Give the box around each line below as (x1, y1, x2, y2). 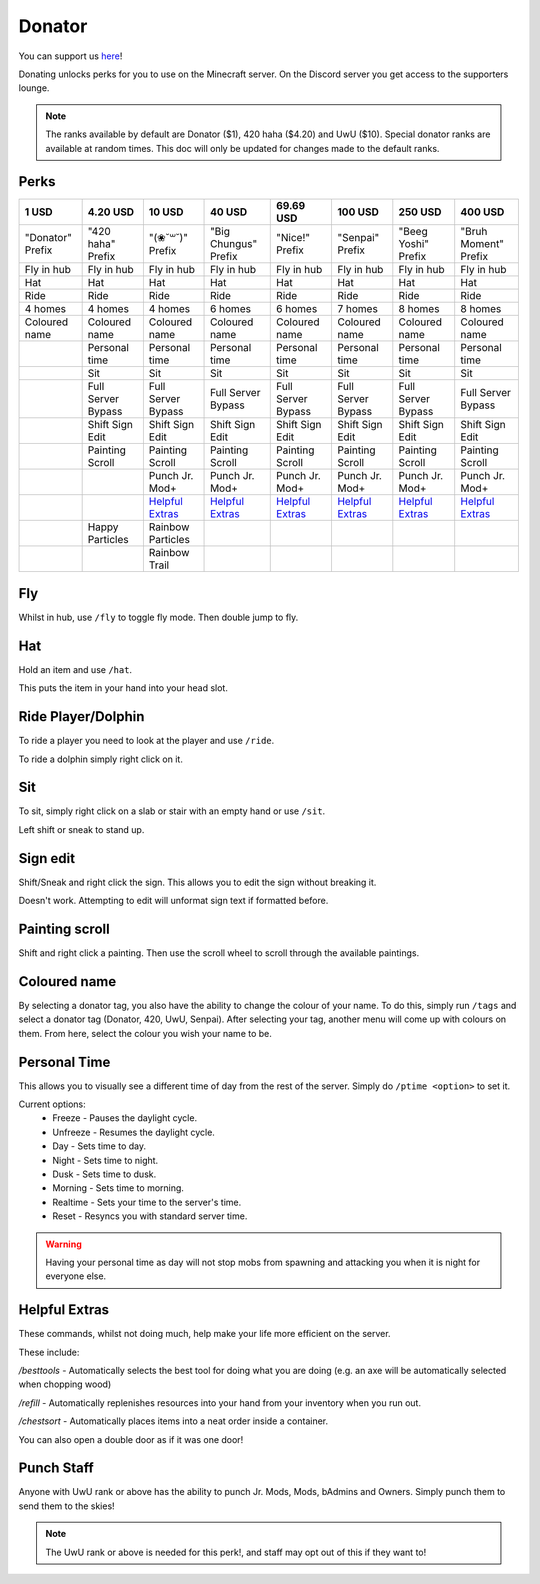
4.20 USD (87, 205, 135, 219)
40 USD (210, 205, 248, 219)
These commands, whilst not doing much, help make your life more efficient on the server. (18, 1328, 391, 1340)
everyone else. (45, 1270, 107, 1282)
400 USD (460, 205, 505, 219)
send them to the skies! (18, 1500, 115, 1512)
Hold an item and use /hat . (18, 663, 133, 675)
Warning (45, 1238, 82, 1250)
